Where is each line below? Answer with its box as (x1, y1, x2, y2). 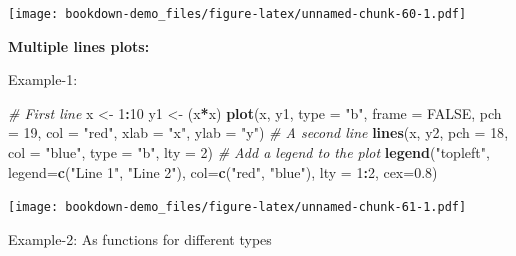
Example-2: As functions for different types (8, 228, 272, 249)
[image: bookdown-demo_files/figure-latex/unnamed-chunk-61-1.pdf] (8, 200, 467, 215)
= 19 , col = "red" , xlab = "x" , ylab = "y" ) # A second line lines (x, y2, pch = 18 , (8, 122, 509, 143)
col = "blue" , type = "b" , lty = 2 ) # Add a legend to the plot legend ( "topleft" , (8, 142, 490, 163)
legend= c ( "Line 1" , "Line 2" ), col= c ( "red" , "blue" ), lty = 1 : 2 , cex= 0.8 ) (8, 161, 438, 182)
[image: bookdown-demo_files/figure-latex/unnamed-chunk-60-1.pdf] (8, 7, 467, 21)
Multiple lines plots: (8, 35, 150, 56)
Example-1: (8, 69, 78, 90)
